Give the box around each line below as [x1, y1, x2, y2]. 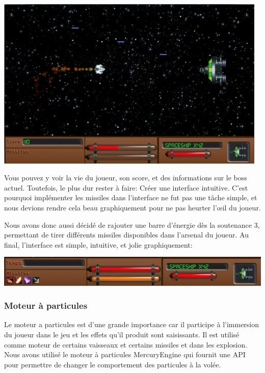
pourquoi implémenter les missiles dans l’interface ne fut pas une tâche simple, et [4, 192, 257, 203]
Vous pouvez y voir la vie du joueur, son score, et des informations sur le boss [4, 172, 247, 183]
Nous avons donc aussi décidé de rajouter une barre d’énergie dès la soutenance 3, [4, 219, 260, 230]
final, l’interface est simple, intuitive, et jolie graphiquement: [4, 239, 193, 250]
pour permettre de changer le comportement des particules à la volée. [4, 359, 221, 369]
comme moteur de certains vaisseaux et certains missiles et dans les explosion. [4, 339, 248, 350]
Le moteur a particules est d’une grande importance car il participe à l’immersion [4, 319, 259, 330]
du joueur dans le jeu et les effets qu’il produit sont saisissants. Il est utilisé [4, 329, 240, 339]
